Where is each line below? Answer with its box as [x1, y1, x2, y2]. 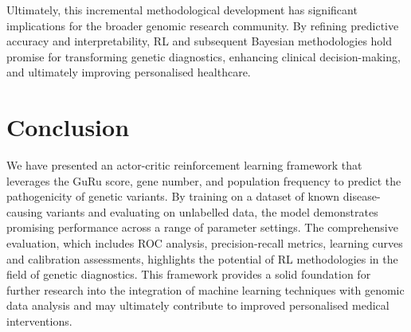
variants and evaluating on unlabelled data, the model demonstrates [45, 203, 378, 220]
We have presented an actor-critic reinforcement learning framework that [6, 157, 362, 174]
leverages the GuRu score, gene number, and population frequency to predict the [6, 172, 401, 189]
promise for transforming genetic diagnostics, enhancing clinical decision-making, [6, 48, 401, 64]
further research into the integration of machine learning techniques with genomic [6, 281, 405, 298]
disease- [342, 188, 381, 205]
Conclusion [6, 111, 130, 143]
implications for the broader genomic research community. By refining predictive [6, 17, 399, 33]
